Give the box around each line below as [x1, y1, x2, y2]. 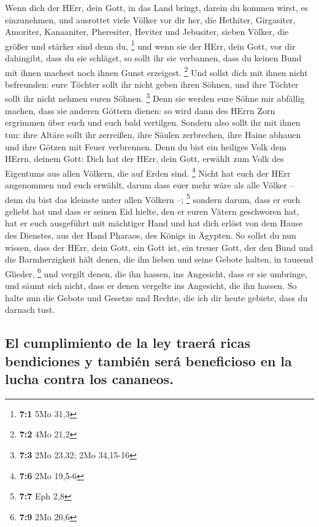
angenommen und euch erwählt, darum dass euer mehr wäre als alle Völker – [5, 178, 294, 191]
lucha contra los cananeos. [5, 369, 174, 388]
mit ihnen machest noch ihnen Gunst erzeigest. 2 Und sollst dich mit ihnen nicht [5, 64, 308, 79]
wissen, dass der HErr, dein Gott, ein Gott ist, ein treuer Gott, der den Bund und [5, 240, 313, 253]
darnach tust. [5, 303, 55, 316]
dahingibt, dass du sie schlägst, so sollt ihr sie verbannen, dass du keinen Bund [5, 52, 302, 64]
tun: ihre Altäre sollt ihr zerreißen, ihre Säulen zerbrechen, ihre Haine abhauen [5, 128, 301, 140]
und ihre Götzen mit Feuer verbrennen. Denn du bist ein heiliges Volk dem [5, 140, 286, 153]
